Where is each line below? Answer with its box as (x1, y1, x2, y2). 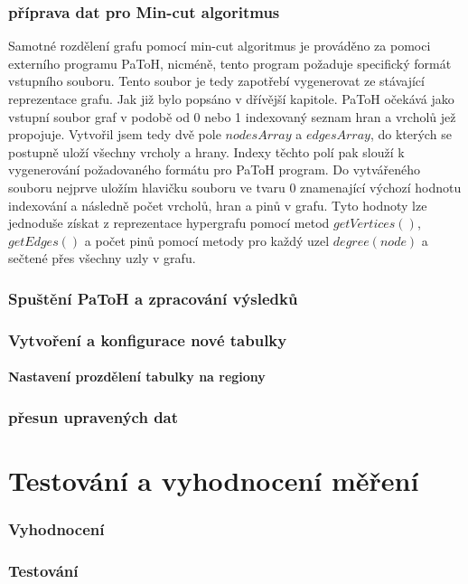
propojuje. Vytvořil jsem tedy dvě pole (8, 125, 221, 144)
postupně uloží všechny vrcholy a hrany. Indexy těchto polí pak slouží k (8, 142, 405, 161)
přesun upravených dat (8, 405, 179, 428)
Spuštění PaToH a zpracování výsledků (8, 287, 298, 309)
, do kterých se (370, 125, 452, 144)
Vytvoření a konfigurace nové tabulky (8, 328, 287, 351)
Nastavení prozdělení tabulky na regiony (8, 367, 266, 386)
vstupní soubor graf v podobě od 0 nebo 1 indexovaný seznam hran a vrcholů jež (8, 107, 456, 126)
